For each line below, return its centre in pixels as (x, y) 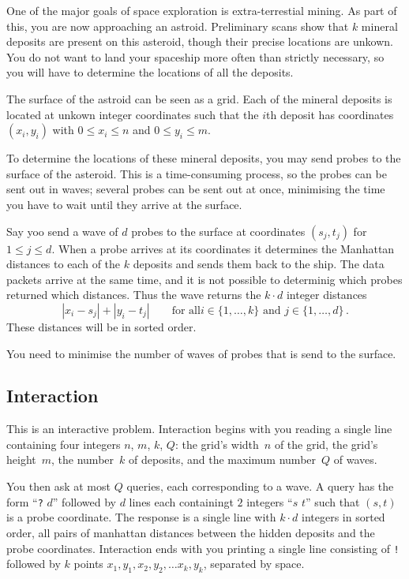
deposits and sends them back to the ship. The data (259, 264)
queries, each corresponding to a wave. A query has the (260, 486)
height (21, 459)
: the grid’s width (217, 444)
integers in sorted (343, 517)
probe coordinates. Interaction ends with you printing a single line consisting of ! (203, 548)
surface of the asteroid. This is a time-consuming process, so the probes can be (197, 173)
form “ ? (25, 501)
